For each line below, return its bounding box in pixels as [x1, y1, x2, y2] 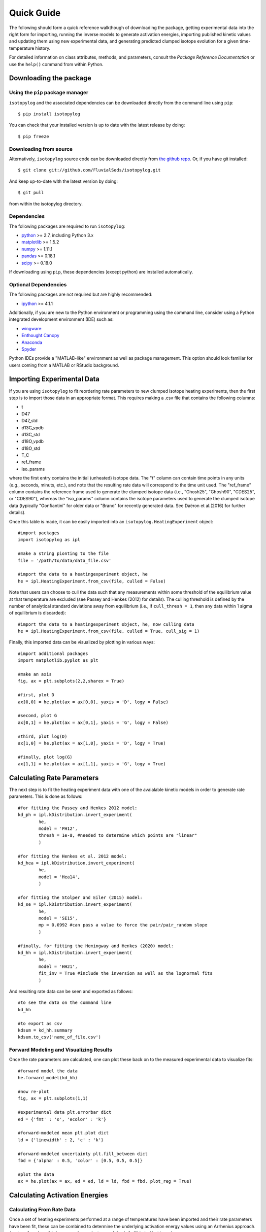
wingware [21, 325, 42, 331]
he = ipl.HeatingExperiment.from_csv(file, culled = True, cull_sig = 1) [18, 628, 200, 634]
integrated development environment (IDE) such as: [9, 316, 114, 322]
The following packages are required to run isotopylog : [9, 223, 126, 229]
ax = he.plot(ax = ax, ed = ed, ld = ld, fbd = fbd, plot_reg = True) [18, 1178, 192, 1184]
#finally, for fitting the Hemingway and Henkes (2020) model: [18, 943, 174, 949]
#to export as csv [18, 1021, 63, 1026]
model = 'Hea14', [38, 874, 81, 880]
